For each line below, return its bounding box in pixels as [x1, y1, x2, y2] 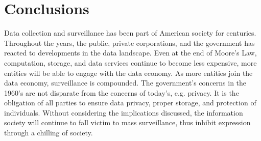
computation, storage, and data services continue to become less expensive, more [4, 57, 257, 68]
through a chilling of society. [4, 127, 93, 138]
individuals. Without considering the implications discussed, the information [4, 107, 243, 118]
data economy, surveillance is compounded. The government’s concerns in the [4, 77, 247, 88]
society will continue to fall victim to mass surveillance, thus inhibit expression [4, 117, 251, 128]
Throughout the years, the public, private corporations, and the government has [4, 37, 255, 48]
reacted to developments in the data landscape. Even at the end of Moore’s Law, [4, 47, 257, 58]
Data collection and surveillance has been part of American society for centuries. [4, 27, 256, 38]
